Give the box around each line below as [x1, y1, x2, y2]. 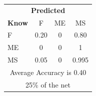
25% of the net [25, 79, 70, 89]
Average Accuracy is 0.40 [9, 66, 86, 77]
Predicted [30, 4, 65, 15]
